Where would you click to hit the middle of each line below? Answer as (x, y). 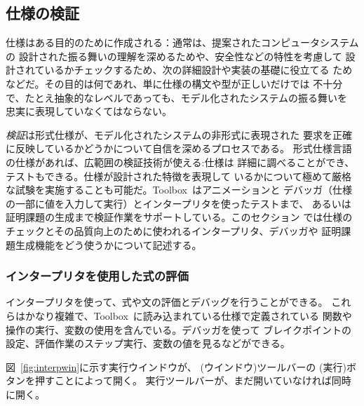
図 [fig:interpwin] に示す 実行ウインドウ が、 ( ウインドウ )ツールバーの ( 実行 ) (176, 366)
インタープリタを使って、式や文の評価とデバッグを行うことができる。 (167, 302)
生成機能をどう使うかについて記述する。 (108, 244)
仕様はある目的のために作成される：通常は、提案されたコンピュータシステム (182, 42)
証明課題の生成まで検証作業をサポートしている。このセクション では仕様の (179, 217)
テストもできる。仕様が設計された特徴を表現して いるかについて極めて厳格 (178, 176)
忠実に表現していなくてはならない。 (89, 111)
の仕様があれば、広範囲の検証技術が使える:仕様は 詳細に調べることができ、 (180, 162)
